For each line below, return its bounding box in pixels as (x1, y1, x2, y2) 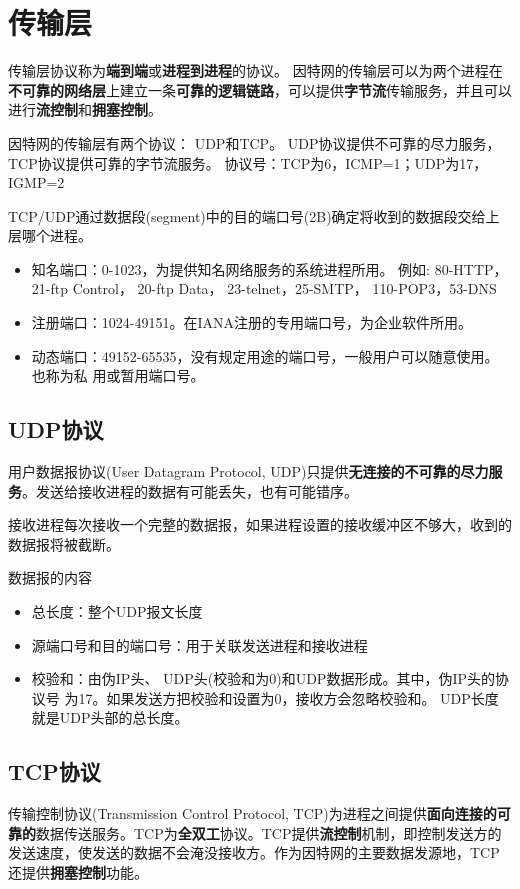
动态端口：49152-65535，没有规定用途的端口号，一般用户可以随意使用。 (31, 345, 499, 366)
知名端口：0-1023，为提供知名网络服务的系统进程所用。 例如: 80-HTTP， (31, 258, 508, 279)
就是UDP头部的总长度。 (31, 707, 189, 728)
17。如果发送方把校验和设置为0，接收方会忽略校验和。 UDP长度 (78, 687, 499, 708)
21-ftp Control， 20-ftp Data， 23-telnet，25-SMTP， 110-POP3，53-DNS (31, 278, 497, 299)
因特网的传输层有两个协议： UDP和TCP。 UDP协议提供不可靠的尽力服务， (8, 132, 501, 153)
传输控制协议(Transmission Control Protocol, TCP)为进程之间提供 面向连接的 (8, 803, 497, 824)
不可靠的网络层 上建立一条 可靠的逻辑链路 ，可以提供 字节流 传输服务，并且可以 (8, 79, 512, 100)
